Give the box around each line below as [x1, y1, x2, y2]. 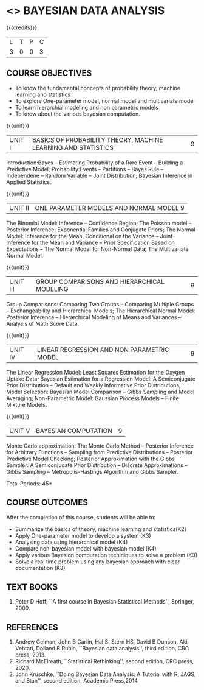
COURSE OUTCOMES [6, 498, 89, 508]
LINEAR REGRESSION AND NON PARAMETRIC [36, 345, 169, 354]
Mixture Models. [6, 401, 47, 408]
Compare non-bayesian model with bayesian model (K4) [15, 544, 157, 552]
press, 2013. [15, 651, 46, 658]
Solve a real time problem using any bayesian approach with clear [15, 558, 180, 565]
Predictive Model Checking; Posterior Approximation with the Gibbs [6, 455, 175, 462]
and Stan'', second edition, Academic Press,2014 [15, 677, 138, 685]
